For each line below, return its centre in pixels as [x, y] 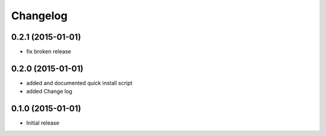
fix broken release [49, 52]
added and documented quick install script [79, 83]
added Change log [49, 91]
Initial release [43, 123]
